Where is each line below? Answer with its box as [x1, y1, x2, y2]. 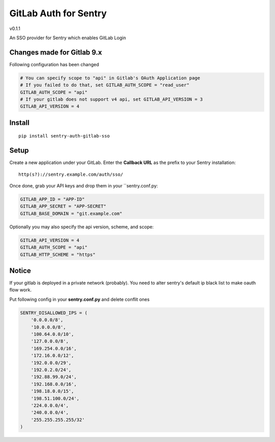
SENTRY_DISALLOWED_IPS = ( [20, 310, 88, 316]
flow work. [9, 287, 32, 293]
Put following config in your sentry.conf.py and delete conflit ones [9, 296, 150, 302]
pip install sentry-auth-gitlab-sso [18, 133, 110, 139]
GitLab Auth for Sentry [9, 8, 107, 19]
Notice [9, 266, 32, 275]
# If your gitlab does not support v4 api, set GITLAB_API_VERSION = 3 [20, 97, 203, 102]
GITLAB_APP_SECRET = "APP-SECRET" [20, 204, 106, 209]
